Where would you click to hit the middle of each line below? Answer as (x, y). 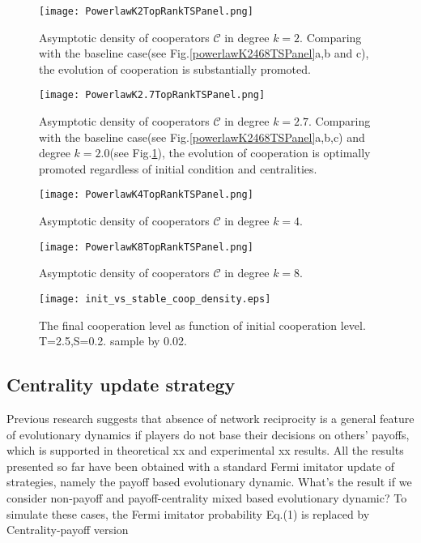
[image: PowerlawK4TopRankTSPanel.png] (146, 195)
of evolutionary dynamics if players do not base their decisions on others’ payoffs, (208, 434)
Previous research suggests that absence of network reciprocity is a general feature (210, 419)
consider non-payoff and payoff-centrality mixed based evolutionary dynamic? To (207, 497)
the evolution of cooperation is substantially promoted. (175, 68)
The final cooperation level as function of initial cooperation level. (202, 325)
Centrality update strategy (121, 385)
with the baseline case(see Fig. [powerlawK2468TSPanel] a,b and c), (204, 53)
